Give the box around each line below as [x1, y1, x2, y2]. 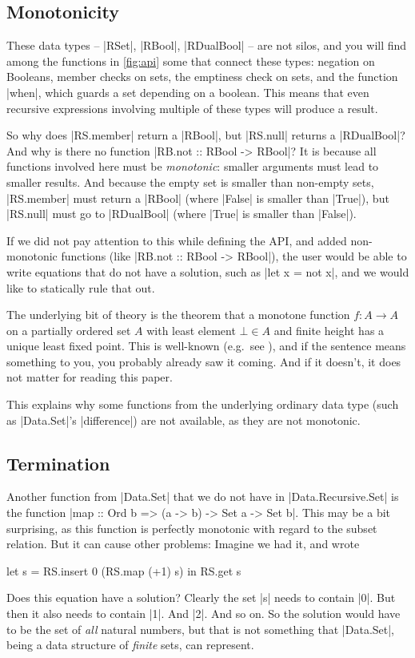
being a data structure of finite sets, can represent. [6, 636, 254, 653]
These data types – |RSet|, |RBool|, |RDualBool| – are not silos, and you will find [6, 37, 407, 54]
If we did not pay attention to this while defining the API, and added [6, 232, 347, 248]
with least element [146, 321, 236, 338]
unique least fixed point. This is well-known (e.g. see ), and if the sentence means [6, 337, 406, 354]
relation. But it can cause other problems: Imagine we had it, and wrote [6, 535, 360, 552]
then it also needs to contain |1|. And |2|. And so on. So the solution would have [6, 605, 401, 622]
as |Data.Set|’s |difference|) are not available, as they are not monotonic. [6, 411, 361, 428]
